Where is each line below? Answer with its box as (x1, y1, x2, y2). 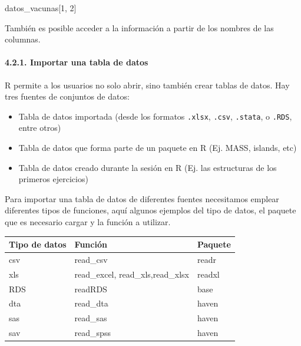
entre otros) (18, 121, 61, 134)
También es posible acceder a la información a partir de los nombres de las (5, 21, 274, 34)
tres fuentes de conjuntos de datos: (5, 90, 130, 103)
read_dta (74, 297, 108, 309)
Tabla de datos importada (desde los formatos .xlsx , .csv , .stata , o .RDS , (18, 110, 292, 122)
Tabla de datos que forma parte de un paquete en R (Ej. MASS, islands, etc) (18, 141, 297, 154)
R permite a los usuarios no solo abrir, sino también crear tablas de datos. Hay (5, 78, 290, 91)
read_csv (74, 253, 108, 265)
